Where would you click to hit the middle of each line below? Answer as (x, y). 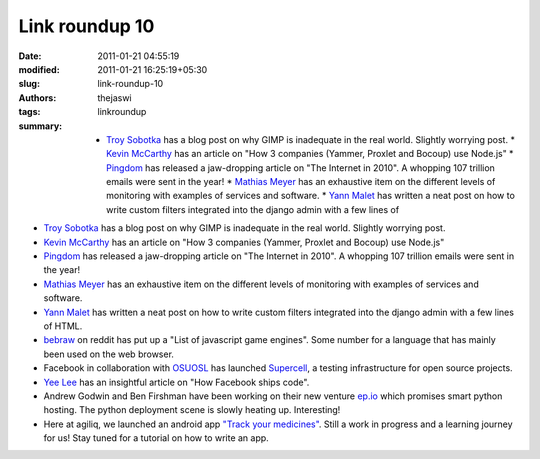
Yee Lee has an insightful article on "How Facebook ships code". (176, 382)
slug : (29, 84)
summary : (40, 126)
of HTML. (63, 326)
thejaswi (114, 97)
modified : (39, 69)
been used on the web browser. (109, 354)
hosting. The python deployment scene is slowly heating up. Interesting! (192, 410)
